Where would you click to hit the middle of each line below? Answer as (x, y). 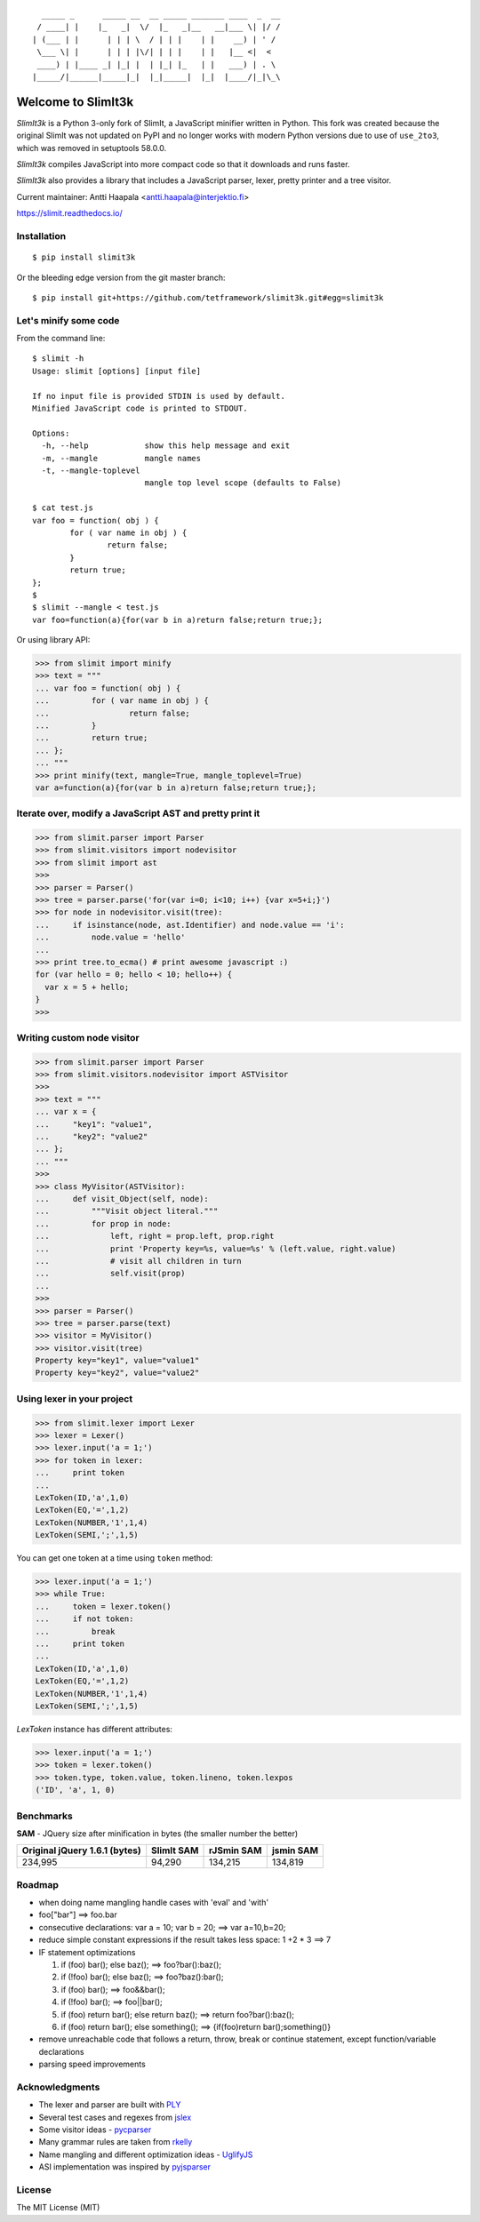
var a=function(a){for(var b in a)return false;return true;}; (176, 787)
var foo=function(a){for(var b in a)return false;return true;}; (178, 619)
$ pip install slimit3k (84, 257)
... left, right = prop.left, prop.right (155, 1236)
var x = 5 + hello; (87, 987)
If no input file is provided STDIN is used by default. (159, 396)
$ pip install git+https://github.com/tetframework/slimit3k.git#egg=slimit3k (208, 297)
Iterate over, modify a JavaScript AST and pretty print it (138, 813)
